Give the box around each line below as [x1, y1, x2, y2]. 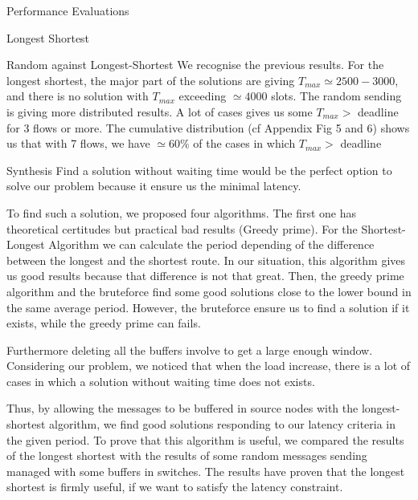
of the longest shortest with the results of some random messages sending [6, 447, 367, 464]
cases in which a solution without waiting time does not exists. [6, 372, 315, 389]
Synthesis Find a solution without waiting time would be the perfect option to [6, 161, 392, 178]
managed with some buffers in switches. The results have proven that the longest [6, 462, 405, 479]
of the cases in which [193, 135, 296, 152]
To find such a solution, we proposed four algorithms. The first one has [6, 204, 357, 221]
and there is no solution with [6, 87, 149, 104]
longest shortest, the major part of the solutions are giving [6, 71, 295, 88]
